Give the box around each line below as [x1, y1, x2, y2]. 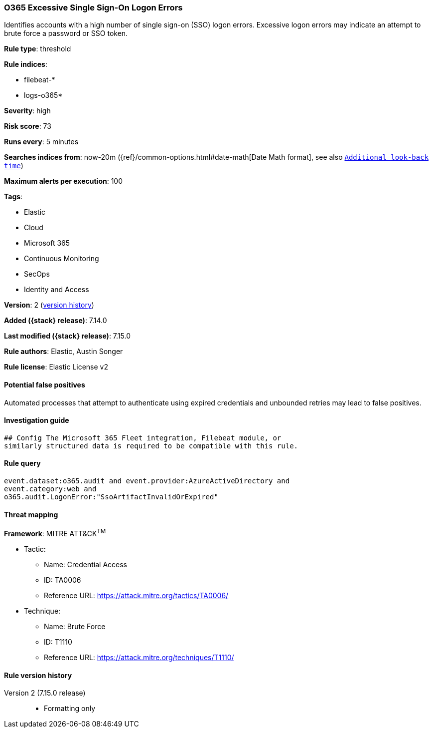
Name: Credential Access [44, 560, 127, 569]
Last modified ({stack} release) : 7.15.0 [4, 332, 131, 341]
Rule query [4, 459, 41, 468]
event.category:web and [4, 485, 97, 493]
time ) [4, 161, 23, 170]
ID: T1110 [44, 637, 72, 646]
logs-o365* [24, 91, 63, 100]
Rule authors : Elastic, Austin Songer [4, 347, 123, 356]
